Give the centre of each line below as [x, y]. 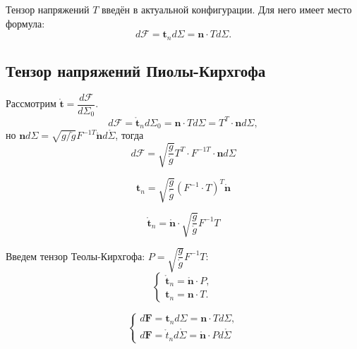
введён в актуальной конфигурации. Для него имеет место [226, 9]
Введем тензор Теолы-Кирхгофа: [75, 256]
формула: [25, 23]
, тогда [129, 135]
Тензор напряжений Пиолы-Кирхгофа [136, 71]
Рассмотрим [31, 103]
